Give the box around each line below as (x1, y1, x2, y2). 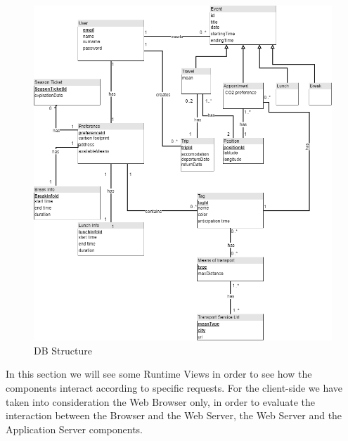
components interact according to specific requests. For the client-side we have (6, 380, 343, 395)
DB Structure (34, 343, 92, 357)
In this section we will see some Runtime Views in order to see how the (6, 366, 312, 381)
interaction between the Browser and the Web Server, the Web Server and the (6, 408, 342, 423)
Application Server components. (6, 421, 143, 436)
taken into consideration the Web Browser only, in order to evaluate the (6, 394, 315, 409)
